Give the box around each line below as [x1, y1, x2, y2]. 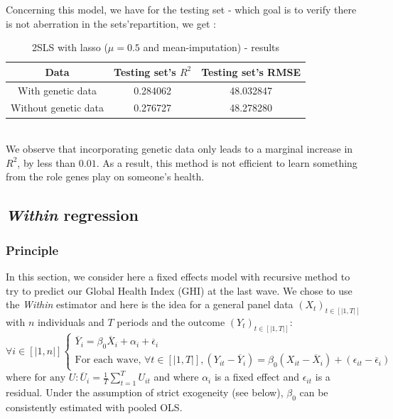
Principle [6, 241, 59, 259]
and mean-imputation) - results [143, 40, 280, 55]
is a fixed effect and [214, 369, 299, 384]
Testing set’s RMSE [201, 64, 301, 79]
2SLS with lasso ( [31, 40, 108, 55]
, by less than [17, 155, 76, 170]
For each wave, [75, 355, 141, 366]
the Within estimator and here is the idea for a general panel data [6, 297, 294, 312]
